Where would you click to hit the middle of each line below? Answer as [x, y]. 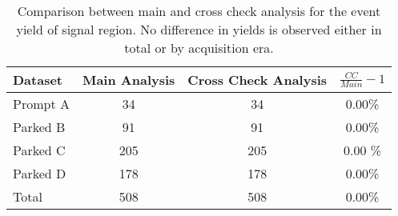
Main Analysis [129, 80]
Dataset [38, 80]
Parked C [39, 150]
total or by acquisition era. [199, 48]
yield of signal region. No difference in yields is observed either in [199, 29]
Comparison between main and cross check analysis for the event [199, 11]
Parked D [40, 173]
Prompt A [41, 104]
